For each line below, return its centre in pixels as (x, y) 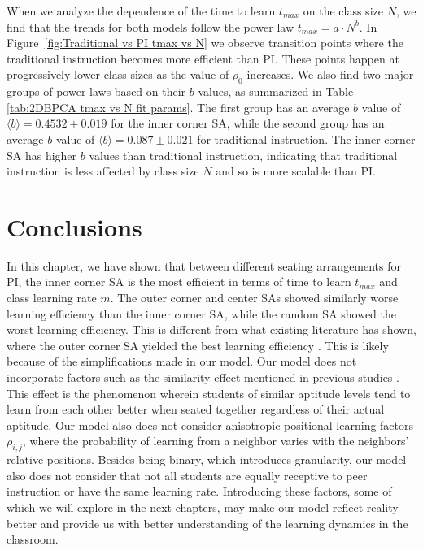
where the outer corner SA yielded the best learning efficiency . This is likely (198, 345)
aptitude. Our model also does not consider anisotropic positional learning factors (210, 424)
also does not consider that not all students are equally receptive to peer (187, 475)
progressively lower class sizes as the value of (118, 74)
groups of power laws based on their (96, 91)
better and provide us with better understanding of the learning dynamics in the (207, 523)
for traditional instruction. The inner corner (306, 139)
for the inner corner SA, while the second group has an (248, 123)
